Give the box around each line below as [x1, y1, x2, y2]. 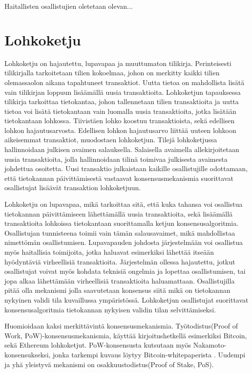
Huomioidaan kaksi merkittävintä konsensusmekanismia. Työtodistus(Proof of [4, 321, 238, 331]
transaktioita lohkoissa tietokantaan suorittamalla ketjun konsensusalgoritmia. [4, 218, 239, 228]
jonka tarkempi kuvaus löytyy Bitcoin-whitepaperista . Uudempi [53, 349, 246, 359]
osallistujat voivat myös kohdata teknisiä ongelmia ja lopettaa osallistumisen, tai [4, 266, 246, 276]
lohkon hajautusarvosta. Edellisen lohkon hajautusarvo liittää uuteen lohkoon [4, 125, 236, 135]
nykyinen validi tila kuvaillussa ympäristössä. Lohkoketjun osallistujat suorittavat [4, 294, 249, 305]
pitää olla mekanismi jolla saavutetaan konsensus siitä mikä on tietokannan [4, 285, 231, 295]
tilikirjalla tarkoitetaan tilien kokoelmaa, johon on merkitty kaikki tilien [4, 67, 220, 78]
